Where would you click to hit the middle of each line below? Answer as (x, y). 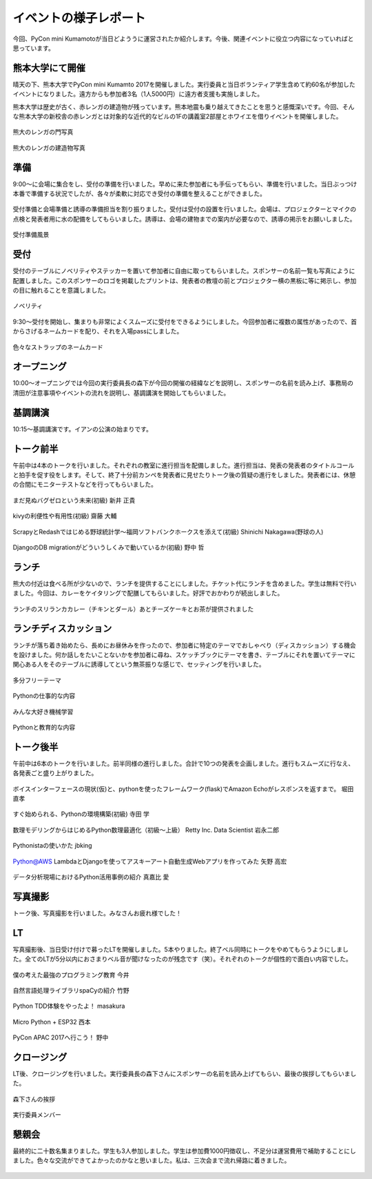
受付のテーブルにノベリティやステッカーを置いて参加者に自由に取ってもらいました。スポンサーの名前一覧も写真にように (184, 271)
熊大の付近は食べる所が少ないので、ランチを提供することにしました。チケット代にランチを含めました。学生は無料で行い (185, 583)
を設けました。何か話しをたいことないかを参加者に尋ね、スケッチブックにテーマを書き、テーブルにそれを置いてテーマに (184, 654)
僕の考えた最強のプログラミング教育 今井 (71, 975)
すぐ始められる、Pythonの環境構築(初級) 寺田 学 (81, 814)
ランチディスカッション (62, 629)
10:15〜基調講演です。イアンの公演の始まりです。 (83, 429)
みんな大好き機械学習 (43, 712)
